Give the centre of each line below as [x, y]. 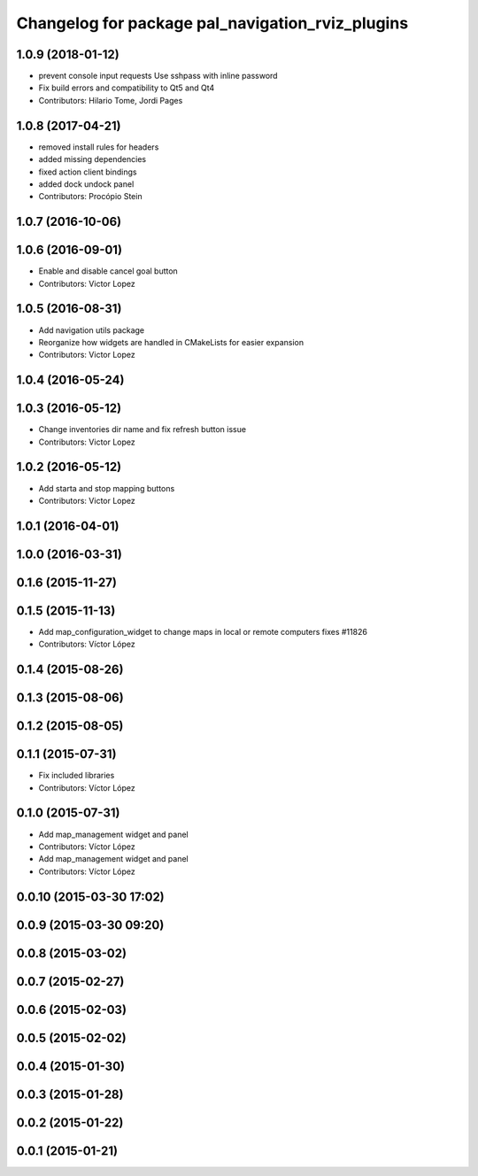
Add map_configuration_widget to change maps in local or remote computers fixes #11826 [203, 631]
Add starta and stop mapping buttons [107, 488]
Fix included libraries [77, 776]
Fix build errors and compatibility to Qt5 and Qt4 [127, 88]
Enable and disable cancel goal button [108, 271]
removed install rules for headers [99, 147]
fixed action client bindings [88, 172]
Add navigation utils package [92, 330]
